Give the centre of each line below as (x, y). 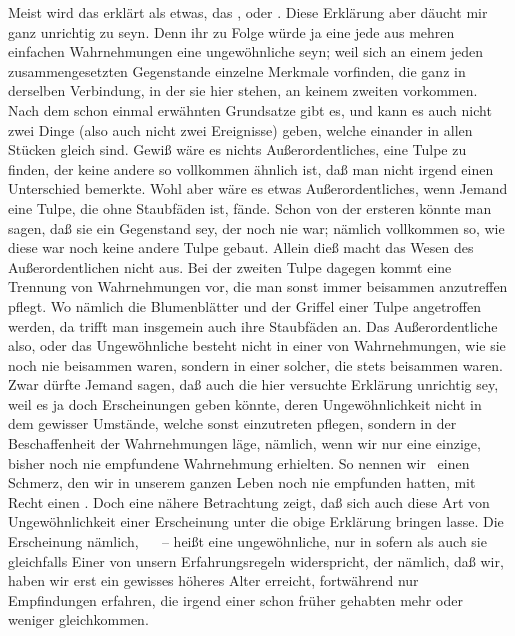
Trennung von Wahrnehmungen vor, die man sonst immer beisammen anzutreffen (258, 286)
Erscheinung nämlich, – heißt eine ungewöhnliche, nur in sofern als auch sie (247, 541)
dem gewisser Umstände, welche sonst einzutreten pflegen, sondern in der (232, 423)
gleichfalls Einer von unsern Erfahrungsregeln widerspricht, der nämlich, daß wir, (256, 560)
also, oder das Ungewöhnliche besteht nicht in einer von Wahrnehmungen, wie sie (257, 345)
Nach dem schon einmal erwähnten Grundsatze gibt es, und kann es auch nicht (250, 109)
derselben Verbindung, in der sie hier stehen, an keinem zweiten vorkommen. (243, 90)
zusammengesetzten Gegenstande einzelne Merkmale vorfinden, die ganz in (237, 70)
